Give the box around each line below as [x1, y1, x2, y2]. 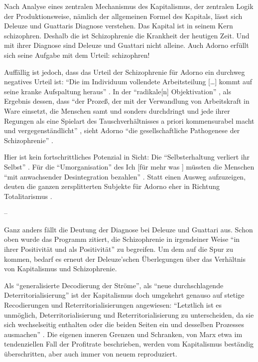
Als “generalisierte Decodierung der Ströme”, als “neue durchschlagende [4, 280, 224, 290]
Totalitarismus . [4, 190, 52, 201]
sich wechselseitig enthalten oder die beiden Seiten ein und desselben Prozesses [4, 319, 244, 330]
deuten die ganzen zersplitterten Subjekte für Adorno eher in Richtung [4, 181, 220, 191]
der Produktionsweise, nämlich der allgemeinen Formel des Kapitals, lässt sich [4, 10, 243, 21]
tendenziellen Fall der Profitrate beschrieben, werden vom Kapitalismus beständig [4, 339, 254, 349]
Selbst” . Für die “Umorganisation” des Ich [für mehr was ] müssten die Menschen [4, 161, 255, 172]
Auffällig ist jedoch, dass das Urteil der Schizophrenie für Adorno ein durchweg [4, 66, 245, 77]
